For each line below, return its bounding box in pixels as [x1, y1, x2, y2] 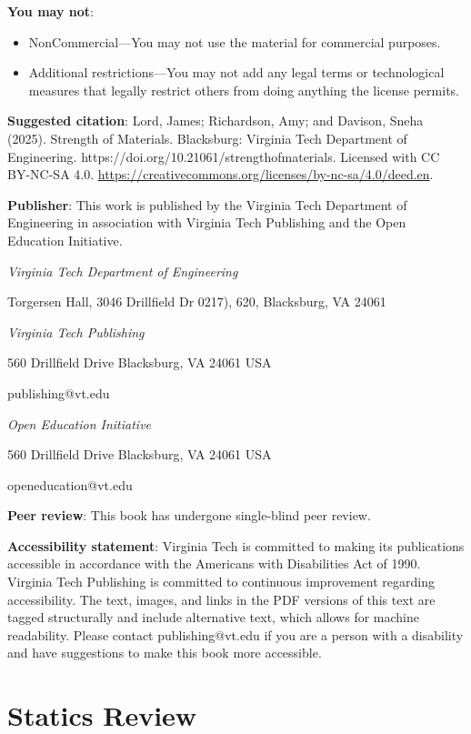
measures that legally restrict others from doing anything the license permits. [28, 80, 459, 99]
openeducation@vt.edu [7, 475, 133, 494]
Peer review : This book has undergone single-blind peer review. [7, 506, 371, 525]
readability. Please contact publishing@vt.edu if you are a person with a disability [7, 625, 464, 644]
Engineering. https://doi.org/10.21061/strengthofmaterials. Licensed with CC [7, 146, 440, 166]
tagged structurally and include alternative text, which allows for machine [7, 608, 419, 627]
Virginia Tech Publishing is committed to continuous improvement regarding [7, 572, 435, 591]
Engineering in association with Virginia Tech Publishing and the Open [7, 213, 406, 232]
